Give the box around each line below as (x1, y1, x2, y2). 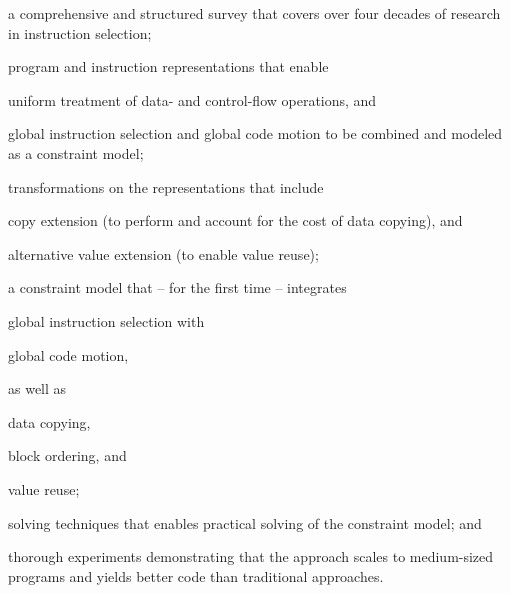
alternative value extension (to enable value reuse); (8, 243, 319, 264)
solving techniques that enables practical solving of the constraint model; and (8, 512, 482, 533)
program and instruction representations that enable (8, 56, 329, 77)
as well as (8, 378, 67, 399)
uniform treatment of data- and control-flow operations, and (8, 89, 377, 110)
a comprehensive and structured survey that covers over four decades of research (8, 3, 501, 23)
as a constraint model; (8, 142, 144, 163)
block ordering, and (8, 445, 127, 466)
